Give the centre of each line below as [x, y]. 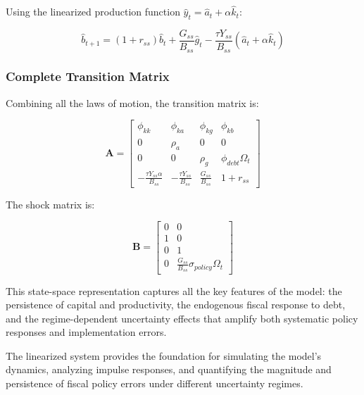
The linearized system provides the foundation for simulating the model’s [164, 355]
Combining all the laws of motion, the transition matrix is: [132, 102]
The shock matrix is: [50, 204]
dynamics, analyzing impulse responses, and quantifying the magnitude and [169, 369]
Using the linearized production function [93, 12]
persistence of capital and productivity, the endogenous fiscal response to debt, [176, 305]
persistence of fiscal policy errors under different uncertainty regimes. [155, 383]
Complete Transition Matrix [88, 76]
